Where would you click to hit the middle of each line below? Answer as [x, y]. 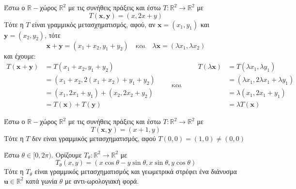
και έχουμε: [20, 55]
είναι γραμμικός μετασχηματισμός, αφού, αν [94, 24]
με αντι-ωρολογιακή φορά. [102, 181]
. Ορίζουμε [66, 154]
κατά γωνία [42, 181]
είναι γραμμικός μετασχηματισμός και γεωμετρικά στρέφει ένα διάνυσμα [136, 171]
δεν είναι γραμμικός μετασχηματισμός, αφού [94, 138]
